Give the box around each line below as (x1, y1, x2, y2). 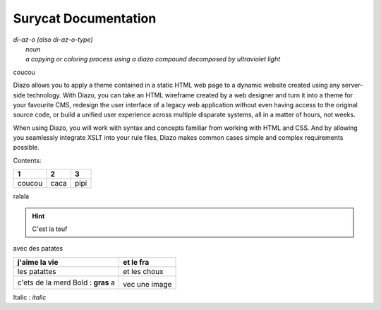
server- (341, 81, 363, 90)
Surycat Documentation (13, 11, 157, 26)
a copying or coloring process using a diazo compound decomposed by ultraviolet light (25, 55, 281, 64)
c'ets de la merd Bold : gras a (17, 278, 116, 287)
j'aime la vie (17, 257, 59, 267)
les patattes (17, 266, 56, 276)
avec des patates (13, 244, 64, 253)
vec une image (122, 279, 172, 289)
